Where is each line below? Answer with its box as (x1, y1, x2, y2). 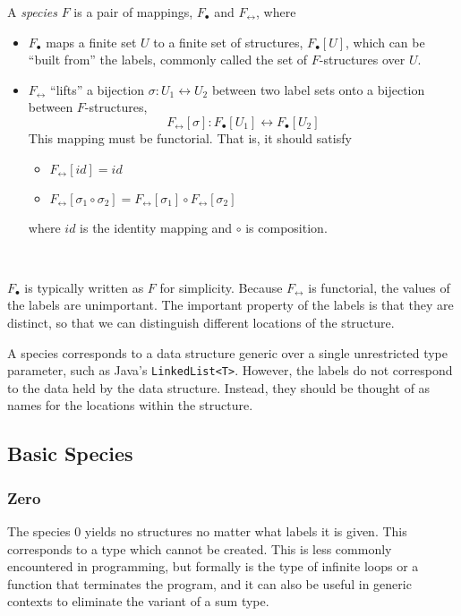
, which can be (346, 32, 425, 51)
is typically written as (24, 278, 144, 296)
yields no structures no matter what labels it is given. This (84, 521, 407, 540)
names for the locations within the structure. (7, 396, 253, 415)
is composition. (245, 218, 328, 236)
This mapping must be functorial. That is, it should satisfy (28, 128, 352, 147)
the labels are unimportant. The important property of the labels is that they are (7, 295, 454, 314)
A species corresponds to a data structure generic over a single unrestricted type (7, 343, 448, 362)
